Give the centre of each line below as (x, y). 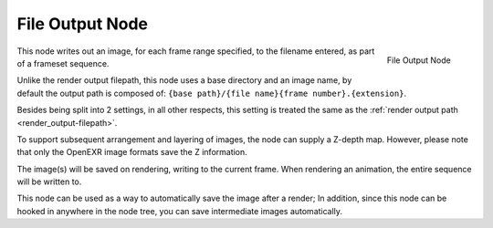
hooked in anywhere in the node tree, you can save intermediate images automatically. (179, 211)
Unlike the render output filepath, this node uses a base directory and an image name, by (184, 80)
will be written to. (49, 181)
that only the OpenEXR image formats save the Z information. (132, 152)
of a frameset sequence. (63, 63)
